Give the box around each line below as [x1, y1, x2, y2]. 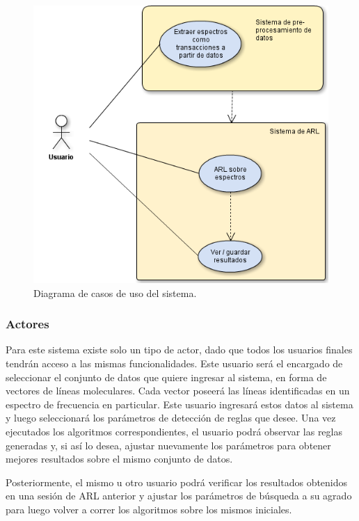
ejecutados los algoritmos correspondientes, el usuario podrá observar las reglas [6, 424, 342, 439]
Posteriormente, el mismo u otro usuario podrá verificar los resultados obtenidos [6, 474, 348, 489]
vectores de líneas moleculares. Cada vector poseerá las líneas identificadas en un [6, 383, 350, 398]
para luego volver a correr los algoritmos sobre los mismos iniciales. [6, 502, 292, 516]
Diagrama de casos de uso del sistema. [33, 285, 197, 300]
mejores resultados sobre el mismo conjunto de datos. [6, 451, 233, 466]
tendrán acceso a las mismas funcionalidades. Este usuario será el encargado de [6, 356, 343, 371]
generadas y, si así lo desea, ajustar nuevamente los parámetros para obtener [6, 438, 331, 452]
